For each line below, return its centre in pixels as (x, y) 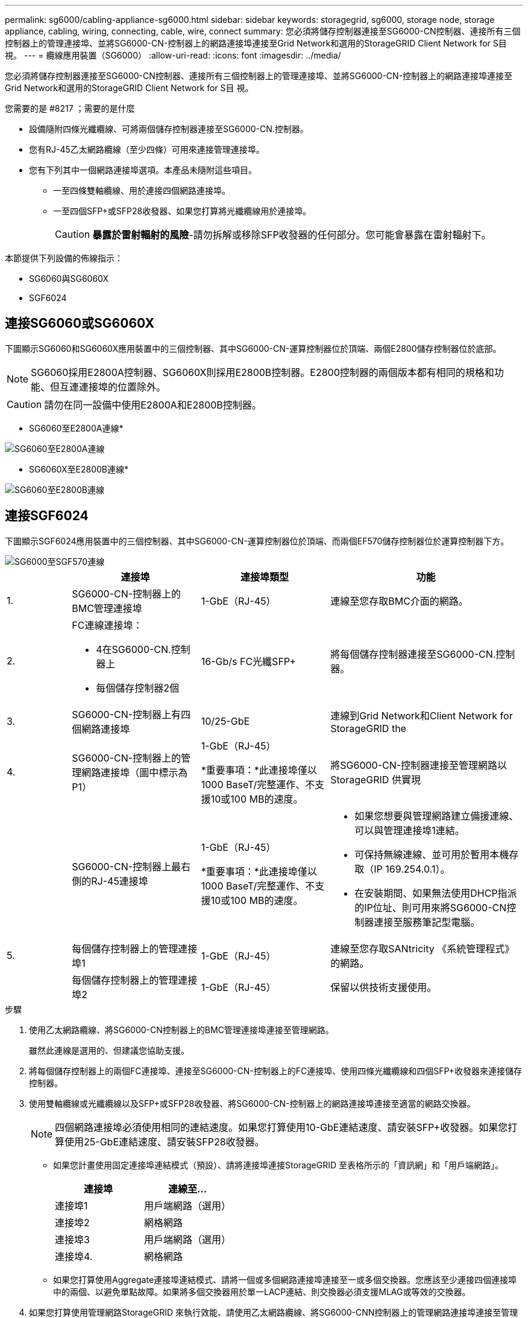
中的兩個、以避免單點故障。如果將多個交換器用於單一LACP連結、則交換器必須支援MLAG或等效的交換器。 (262, 1291)
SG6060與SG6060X (69, 279)
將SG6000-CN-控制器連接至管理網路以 (419, 765)
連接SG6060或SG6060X (80, 323)
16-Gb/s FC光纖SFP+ (248, 661)
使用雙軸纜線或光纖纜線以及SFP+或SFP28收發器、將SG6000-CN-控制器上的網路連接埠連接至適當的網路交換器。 (252, 1103)
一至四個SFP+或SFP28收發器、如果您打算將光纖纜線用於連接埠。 (182, 211)
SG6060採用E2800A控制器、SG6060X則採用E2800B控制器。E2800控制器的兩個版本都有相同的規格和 (262, 372)
